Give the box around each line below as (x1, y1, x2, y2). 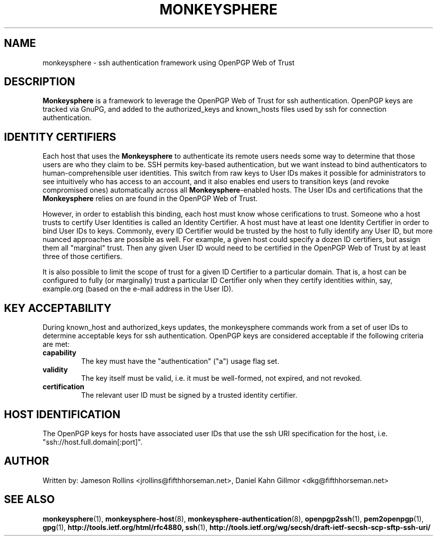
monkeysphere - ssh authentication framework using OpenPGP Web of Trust (42, 58, 295, 67)
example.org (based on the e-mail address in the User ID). (42, 284, 233, 293)
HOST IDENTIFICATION (4, 408, 121, 421)
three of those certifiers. (42, 252, 122, 261)
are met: (42, 340, 70, 349)
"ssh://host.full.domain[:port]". (42, 437, 143, 446)
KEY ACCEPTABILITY (4, 301, 112, 314)
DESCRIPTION (4, 75, 75, 88)
